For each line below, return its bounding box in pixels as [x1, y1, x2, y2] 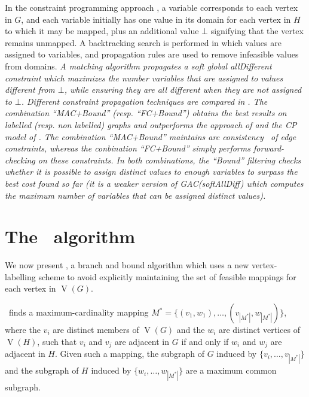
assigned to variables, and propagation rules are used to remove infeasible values [5, 48, 299, 60]
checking [5, 153, 35, 166]
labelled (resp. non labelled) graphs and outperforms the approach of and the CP [5, 118, 297, 131]
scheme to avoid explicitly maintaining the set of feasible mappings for [38, 270, 296, 283]
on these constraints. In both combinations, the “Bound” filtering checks [38, 153, 301, 166]
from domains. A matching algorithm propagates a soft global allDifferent [5, 59, 272, 72]
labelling [5, 270, 36, 283]
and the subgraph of [5, 364, 79, 377]
